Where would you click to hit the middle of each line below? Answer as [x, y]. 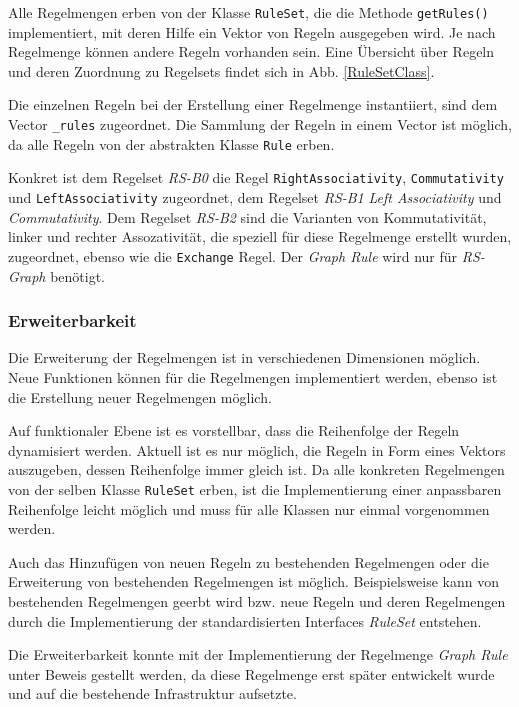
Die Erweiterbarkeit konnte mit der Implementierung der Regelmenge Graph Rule [258, 654]
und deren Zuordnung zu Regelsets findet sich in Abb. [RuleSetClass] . [221, 70]
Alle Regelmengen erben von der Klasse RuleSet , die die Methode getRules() [248, 12]
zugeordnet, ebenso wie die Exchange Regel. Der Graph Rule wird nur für [233, 255]
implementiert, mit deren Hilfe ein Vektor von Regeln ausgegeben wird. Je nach [252, 31]
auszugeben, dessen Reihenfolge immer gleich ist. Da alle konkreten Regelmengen [256, 469]
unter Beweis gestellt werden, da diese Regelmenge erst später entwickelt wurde [251, 673]
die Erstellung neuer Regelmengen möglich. [140, 396]
